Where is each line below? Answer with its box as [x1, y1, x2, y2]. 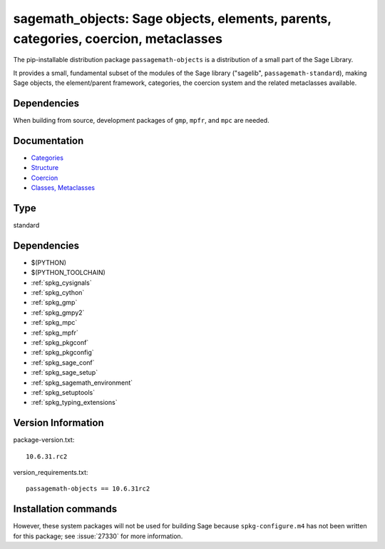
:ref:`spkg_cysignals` [31, 278, 92, 287]
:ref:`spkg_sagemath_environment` [31, 378, 133, 387]
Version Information [13, 417, 104, 429]
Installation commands [13, 503, 118, 515]
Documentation [13, 134, 84, 146]
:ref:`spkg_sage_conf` [31, 358, 96, 367]
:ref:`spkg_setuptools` [31, 388, 96, 396]
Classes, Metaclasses [31, 183, 96, 192]
